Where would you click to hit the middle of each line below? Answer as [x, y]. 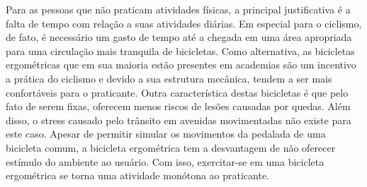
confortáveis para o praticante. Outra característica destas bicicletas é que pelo [177, 92]
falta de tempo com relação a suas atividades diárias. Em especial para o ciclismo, [184, 23]
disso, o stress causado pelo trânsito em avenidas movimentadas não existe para [179, 120]
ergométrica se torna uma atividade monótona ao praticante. [138, 175]
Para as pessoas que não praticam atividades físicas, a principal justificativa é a [178, 9]
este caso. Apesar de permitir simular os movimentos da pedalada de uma [166, 134]
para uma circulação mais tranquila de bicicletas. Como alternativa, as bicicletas [180, 50]
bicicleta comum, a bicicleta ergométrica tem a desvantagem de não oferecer [171, 147]
